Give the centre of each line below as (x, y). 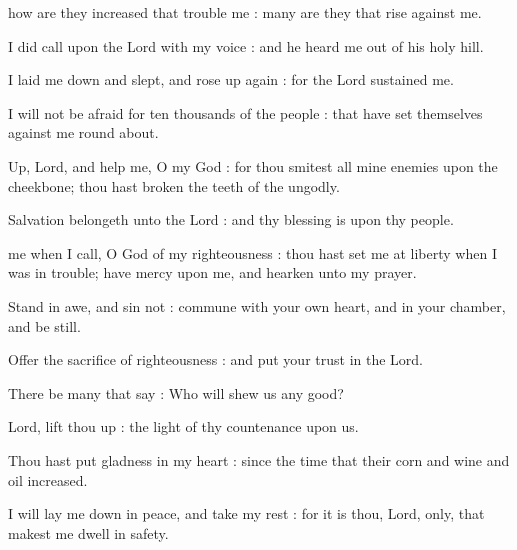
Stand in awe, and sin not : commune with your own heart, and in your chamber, (257, 305)
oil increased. (48, 479)
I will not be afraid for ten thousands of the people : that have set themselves (245, 112)
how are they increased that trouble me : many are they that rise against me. (245, 12)
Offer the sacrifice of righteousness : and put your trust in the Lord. (215, 359)
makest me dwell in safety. (88, 532)
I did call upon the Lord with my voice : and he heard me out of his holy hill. (246, 45)
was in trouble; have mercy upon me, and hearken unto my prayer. (212, 272)
